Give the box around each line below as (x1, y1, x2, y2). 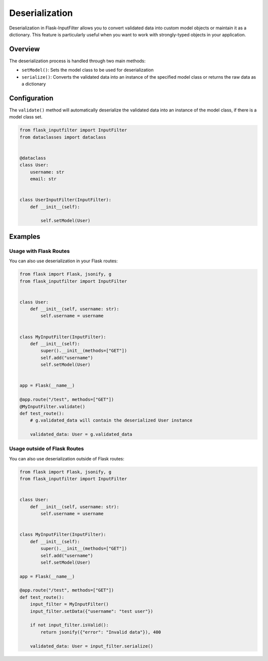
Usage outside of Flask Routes (9, 445, 84, 452)
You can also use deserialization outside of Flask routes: (9, 455, 125, 461)
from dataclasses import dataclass (19, 134, 106, 140)
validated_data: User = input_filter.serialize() (30, 643, 153, 649)
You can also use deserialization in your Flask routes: (9, 258, 118, 264)
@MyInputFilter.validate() (19, 404, 85, 409)
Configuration (9, 94, 54, 102)
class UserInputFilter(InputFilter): (19, 197, 112, 203)
